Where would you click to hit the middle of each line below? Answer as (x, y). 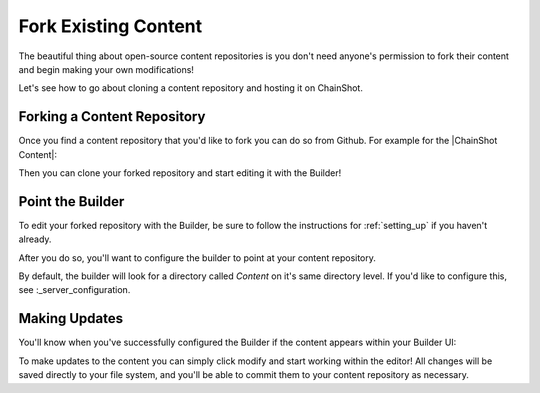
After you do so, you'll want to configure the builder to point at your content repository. (197, 257)
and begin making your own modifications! (106, 69)
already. (35, 239)
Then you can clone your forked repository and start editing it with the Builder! (180, 173)
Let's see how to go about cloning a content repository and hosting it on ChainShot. (191, 88)
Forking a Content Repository (112, 116)
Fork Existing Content (110, 26)
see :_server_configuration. (74, 290)
